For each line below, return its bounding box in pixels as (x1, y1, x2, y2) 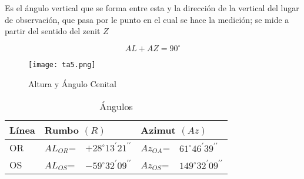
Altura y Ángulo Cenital (28, 77, 116, 89)
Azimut (141, 122, 176, 137)
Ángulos (99, 99, 133, 113)
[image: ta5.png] (28, 61, 96, 69)
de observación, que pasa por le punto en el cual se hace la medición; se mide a (5, 13, 289, 25)
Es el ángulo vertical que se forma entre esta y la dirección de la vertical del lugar (5, 2, 299, 14)
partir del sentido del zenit (5, 25, 101, 37)
